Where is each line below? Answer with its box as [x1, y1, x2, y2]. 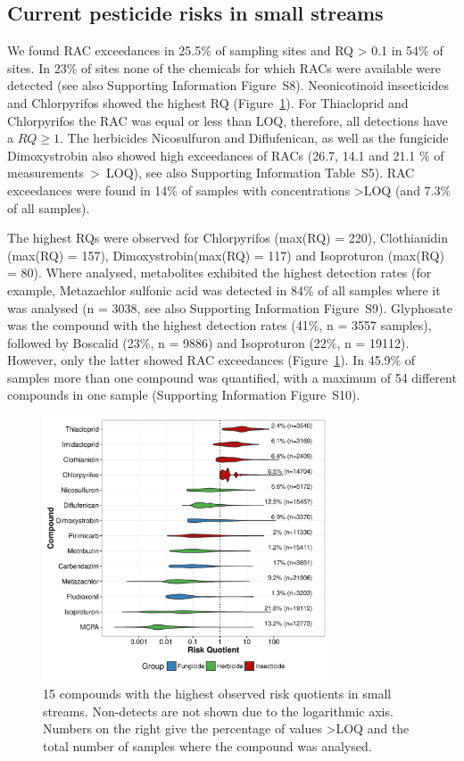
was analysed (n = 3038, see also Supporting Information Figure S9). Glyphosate [7, 298, 452, 317]
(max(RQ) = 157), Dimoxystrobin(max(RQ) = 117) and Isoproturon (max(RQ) [7, 245, 444, 264]
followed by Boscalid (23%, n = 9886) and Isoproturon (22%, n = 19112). [7, 333, 410, 352]
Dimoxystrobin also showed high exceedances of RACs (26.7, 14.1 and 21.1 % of [7, 145, 444, 164]
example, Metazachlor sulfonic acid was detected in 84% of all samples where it [7, 280, 441, 299]
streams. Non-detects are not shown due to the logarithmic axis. [43, 701, 394, 720]
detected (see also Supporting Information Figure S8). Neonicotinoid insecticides [7, 76, 449, 95]
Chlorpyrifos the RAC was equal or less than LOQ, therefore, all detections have [7, 111, 448, 129]
